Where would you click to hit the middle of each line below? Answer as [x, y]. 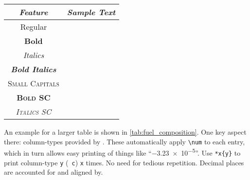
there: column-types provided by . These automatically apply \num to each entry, [125, 141]
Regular [34, 27]
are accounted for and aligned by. [54, 172]
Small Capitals [34, 83]
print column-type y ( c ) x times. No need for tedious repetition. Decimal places [124, 162]
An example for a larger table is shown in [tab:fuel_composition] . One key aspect [125, 132]
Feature [34, 12]
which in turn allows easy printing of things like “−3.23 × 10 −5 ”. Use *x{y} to [122, 152]
